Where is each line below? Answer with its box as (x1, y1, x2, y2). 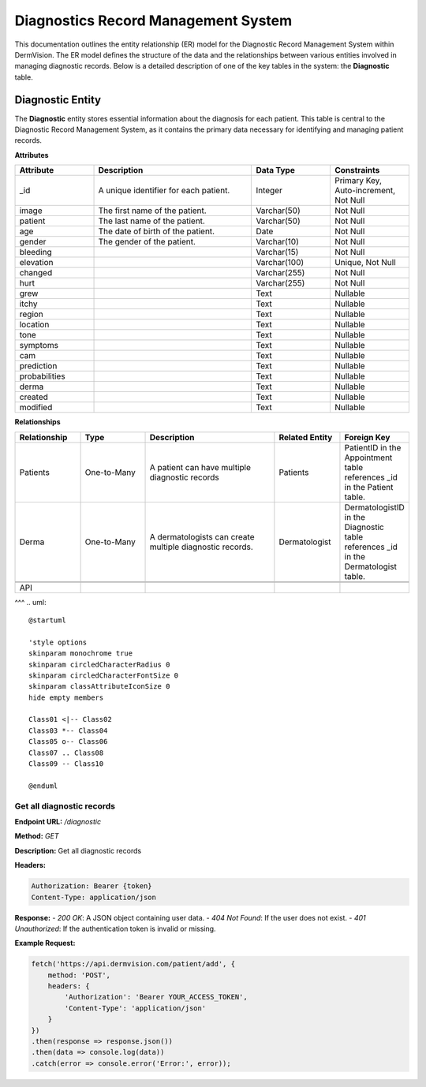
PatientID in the (344, 442, 402, 453)
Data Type (256, 165, 295, 176)
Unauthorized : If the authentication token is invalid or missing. (14, 924, 216, 933)
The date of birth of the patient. (98, 226, 215, 237)
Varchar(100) (256, 257, 305, 268)
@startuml (28, 615, 66, 625)
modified (19, 402, 53, 413)
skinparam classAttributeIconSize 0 (28, 682, 170, 691)
